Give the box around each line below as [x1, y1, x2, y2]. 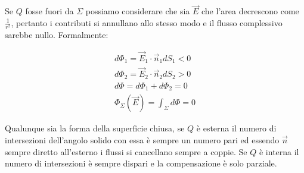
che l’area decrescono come [201, 5, 299, 17]
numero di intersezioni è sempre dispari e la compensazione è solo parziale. [5, 157, 277, 169]
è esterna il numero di [196, 122, 277, 134]
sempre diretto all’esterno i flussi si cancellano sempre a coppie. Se [5, 145, 247, 158]
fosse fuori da [25, 5, 74, 17]
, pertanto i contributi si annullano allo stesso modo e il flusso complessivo [11, 16, 283, 29]
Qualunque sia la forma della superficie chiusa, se [5, 122, 185, 134]
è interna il [259, 145, 299, 158]
